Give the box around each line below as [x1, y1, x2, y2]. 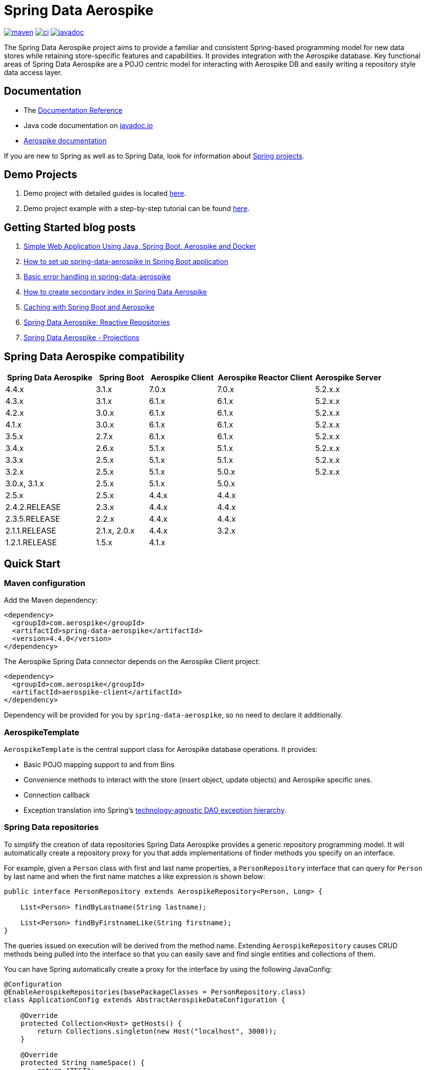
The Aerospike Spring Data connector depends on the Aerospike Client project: [4, 657, 260, 666]
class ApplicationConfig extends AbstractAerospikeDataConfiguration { [4, 995, 286, 1004]
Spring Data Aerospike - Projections [24, 333, 139, 342]
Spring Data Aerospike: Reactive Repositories [24, 318, 170, 327]
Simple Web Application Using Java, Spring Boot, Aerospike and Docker [24, 242, 256, 251]
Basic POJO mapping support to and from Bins [24, 760, 175, 769]
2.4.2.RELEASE [5, 502, 61, 512]
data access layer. [4, 68, 62, 77]
